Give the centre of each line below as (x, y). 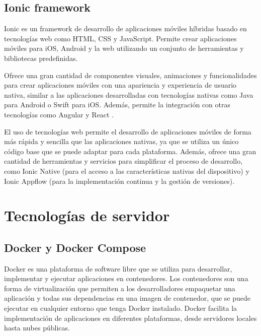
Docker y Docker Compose (75, 247)
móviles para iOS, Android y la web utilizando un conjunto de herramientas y (124, 48)
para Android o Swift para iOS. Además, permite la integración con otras (117, 105)
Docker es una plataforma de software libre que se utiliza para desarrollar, (118, 268)
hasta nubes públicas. (37, 328)
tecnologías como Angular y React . (59, 114)
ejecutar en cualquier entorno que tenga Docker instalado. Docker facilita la (121, 308)
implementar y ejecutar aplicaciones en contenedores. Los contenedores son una (126, 278)
